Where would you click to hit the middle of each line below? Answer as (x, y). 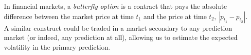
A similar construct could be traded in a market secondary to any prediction (118, 27)
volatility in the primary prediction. (57, 46)
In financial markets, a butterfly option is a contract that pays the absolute (116, 6)
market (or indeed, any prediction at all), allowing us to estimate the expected (121, 37)
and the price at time (175, 16)
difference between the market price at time (69, 16)
